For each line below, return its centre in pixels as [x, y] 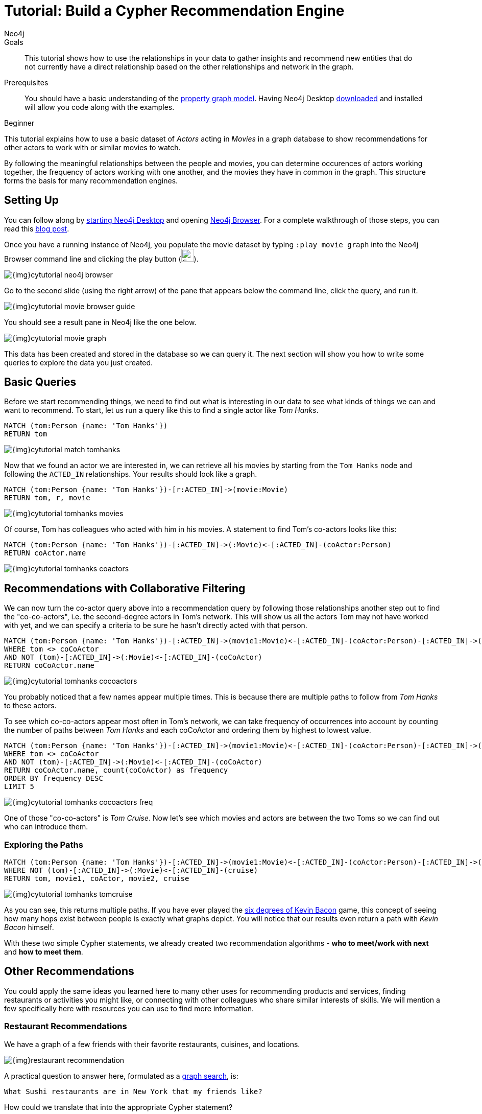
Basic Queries [40, 382]
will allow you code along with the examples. [100, 107]
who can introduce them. [46, 827]
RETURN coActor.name [45, 553]
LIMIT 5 [19, 787]
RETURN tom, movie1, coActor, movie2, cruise [97, 879]
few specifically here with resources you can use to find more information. [129, 1008]
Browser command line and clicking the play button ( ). [101, 259]
